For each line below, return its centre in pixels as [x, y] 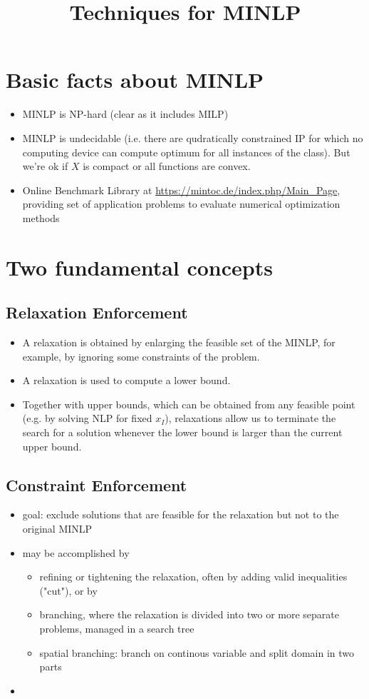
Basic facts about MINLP [135, 80]
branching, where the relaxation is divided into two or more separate [189, 614]
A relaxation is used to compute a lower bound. [126, 380]
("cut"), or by [68, 590]
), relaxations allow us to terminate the [250, 418]
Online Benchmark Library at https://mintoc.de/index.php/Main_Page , [181, 190]
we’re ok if [45, 166]
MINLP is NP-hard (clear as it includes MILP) [125, 114]
